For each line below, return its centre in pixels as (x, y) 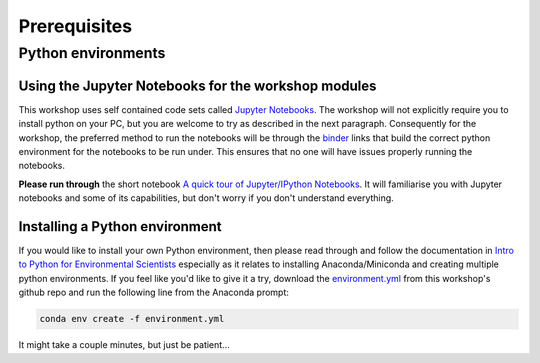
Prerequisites (75, 26)
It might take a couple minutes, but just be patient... (124, 345)
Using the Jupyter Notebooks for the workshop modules (197, 85)
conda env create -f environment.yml (132, 319)
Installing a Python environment (120, 226)
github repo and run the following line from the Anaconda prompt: (154, 292)
